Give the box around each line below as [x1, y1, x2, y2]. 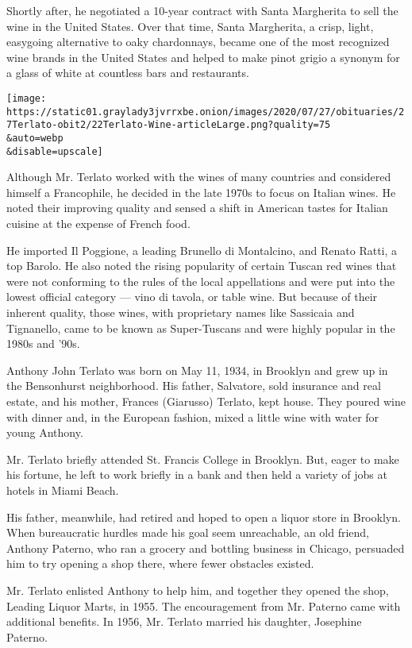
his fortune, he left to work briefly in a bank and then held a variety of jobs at [6, 466, 387, 483]
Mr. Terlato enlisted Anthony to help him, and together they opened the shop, [6, 581, 389, 598]
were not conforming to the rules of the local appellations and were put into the [6, 272, 395, 289]
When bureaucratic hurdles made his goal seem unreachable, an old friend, [6, 524, 370, 541]
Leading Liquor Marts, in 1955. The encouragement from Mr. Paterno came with [6, 597, 401, 614]
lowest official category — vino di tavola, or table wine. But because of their [6, 288, 378, 305]
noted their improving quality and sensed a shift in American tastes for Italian [6, 199, 388, 216]
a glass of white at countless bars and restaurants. [6, 64, 249, 81]
